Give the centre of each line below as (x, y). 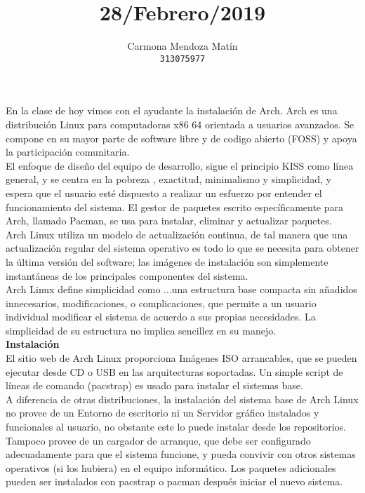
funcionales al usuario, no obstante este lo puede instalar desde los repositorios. (176, 427)
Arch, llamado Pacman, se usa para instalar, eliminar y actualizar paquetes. (169, 221)
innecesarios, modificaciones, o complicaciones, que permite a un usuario (161, 303)
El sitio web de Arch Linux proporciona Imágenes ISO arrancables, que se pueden (181, 358)
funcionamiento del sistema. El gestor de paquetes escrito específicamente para (174, 207)
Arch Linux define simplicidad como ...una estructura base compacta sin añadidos (181, 289)
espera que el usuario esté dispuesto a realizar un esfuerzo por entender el (164, 193)
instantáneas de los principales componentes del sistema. (127, 275)
